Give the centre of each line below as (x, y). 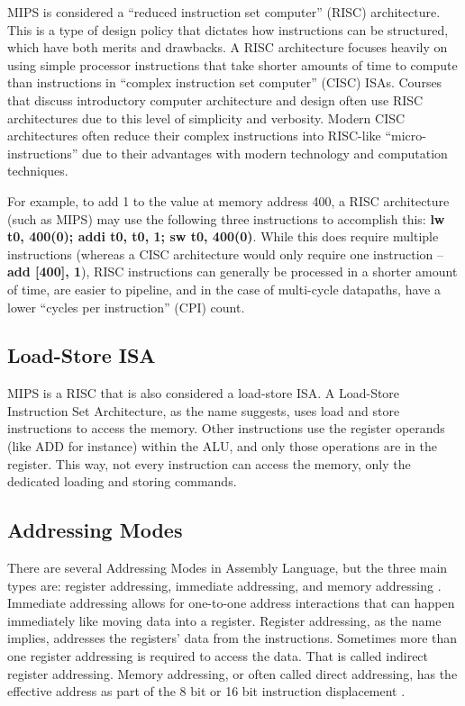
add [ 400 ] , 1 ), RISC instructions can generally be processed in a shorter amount (232, 272)
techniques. (38, 171)
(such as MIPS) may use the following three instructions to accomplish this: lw (226, 218)
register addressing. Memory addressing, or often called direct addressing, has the (232, 673)
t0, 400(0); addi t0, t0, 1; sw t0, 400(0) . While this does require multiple (223, 236)
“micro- (406, 136)
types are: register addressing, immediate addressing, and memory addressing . (224, 585)
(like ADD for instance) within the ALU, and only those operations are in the (222, 446)
